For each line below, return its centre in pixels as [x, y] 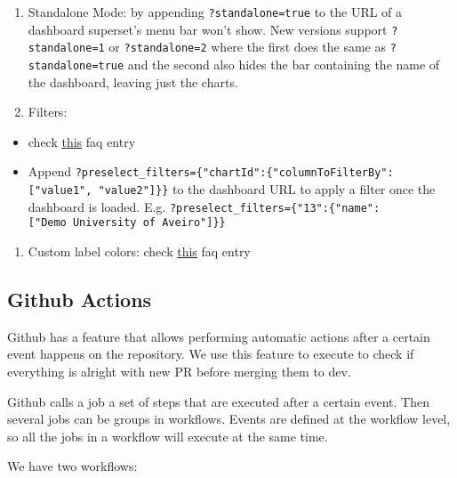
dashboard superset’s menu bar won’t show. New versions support [208, 29]
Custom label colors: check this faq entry [139, 251]
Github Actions [80, 300]
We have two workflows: [72, 466]
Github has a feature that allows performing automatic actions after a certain [219, 336]
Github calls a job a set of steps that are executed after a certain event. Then [218, 401]
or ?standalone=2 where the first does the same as [247, 47]
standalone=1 [66, 49]
